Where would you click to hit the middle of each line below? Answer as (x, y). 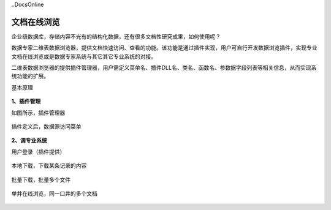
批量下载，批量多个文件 (41, 179)
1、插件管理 (26, 102)
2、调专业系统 (29, 140)
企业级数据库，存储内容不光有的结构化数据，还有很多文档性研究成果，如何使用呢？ (116, 36)
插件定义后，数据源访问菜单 (46, 127)
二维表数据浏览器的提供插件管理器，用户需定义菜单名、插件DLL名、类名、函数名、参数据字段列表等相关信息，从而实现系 (164, 68)
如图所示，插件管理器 (38, 113)
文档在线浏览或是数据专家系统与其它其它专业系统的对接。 (84, 56)
